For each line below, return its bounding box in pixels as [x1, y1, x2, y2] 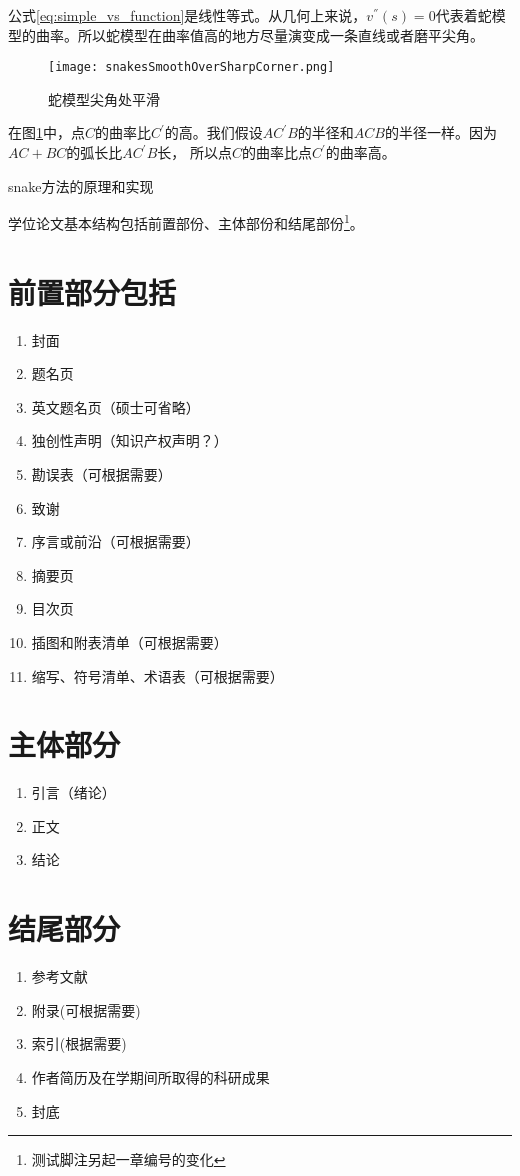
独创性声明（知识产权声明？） [31, 430, 228, 451]
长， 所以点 [157, 142, 232, 163]
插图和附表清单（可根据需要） [31, 631, 228, 652]
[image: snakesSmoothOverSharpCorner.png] [48, 60, 335, 75]
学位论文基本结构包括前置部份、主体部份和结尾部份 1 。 [8, 210, 364, 233]
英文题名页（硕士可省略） [31, 396, 200, 417]
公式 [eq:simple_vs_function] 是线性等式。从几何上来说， [8, 5, 367, 25]
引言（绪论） [31, 782, 116, 803]
